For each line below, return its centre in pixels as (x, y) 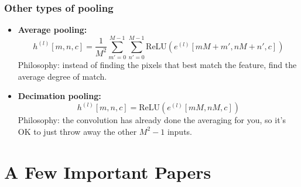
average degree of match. (62, 76)
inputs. (179, 131)
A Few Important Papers (108, 171)
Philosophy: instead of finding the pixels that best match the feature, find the (157, 64)
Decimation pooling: (59, 96)
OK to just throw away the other (77, 131)
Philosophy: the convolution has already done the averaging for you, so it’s (152, 120)
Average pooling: (52, 30)
